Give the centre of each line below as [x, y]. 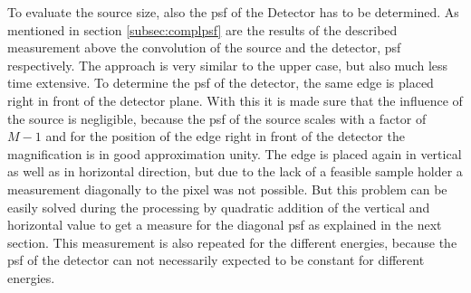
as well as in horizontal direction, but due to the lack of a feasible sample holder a [235, 171]
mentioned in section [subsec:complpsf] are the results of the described [202, 29]
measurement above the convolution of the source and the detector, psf [204, 47]
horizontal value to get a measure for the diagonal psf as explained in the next [225, 225]
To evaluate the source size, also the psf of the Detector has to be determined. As [233, 12]
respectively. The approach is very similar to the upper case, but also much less [228, 65]
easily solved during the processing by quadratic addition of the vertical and [219, 207]
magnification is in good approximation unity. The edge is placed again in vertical [235, 153]
